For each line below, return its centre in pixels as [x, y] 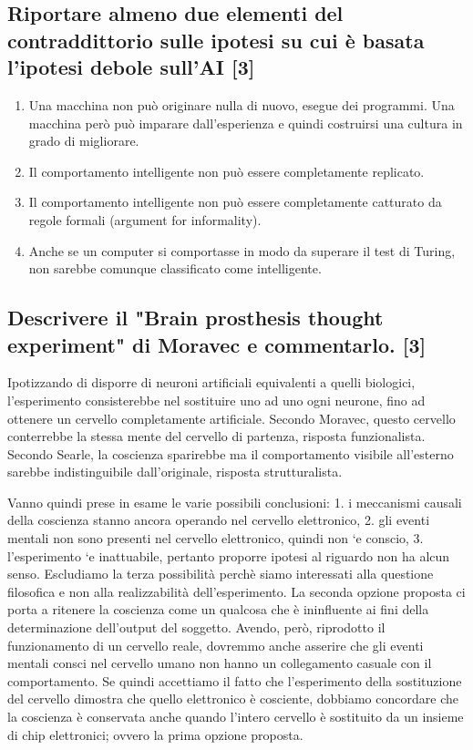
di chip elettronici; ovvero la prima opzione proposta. [155, 734]
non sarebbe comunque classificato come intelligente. [175, 268]
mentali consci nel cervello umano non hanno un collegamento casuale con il [220, 663]
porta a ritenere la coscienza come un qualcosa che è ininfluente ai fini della [218, 609]
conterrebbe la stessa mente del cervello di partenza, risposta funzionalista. [216, 436]
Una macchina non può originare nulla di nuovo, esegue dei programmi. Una [242, 104]
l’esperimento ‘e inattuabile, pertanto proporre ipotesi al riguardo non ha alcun [229, 555]
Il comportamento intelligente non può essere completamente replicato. [226, 171]
